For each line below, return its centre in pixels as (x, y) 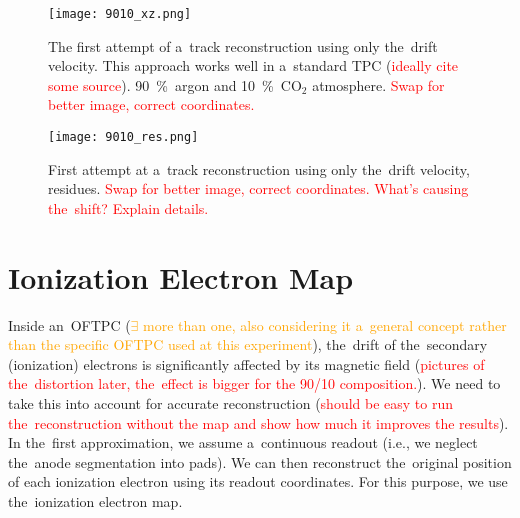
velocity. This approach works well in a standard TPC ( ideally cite (253, 65)
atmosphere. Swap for (378, 84)
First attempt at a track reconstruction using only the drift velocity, (259, 168)
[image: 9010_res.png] (123, 137)
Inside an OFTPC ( (69, 324)
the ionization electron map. (95, 500)
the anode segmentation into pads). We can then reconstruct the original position (260, 461)
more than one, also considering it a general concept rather (325, 324)
